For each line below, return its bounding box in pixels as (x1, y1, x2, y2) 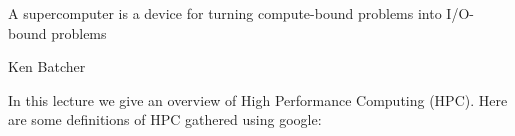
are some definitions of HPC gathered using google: (8, 109, 322, 130)
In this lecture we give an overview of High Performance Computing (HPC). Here (8, 89, 508, 110)
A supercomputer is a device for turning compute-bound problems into (8, 3, 442, 23)
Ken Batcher (8, 56, 86, 77)
